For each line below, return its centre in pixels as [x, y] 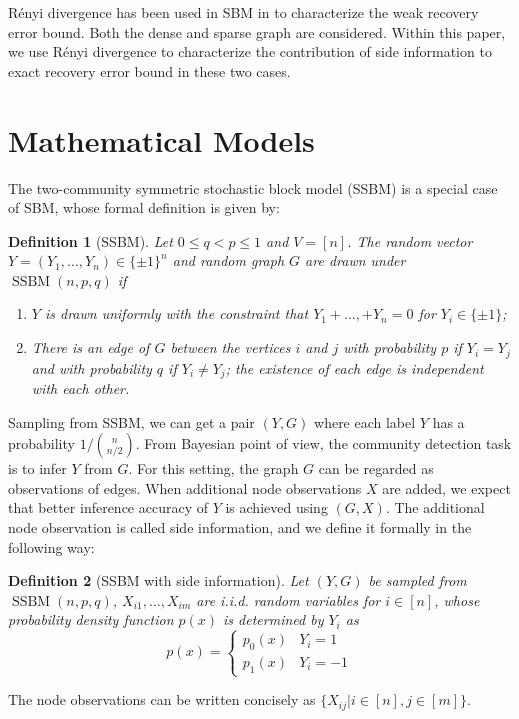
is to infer [37, 468]
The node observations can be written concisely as [162, 699]
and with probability [91, 367]
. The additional [435, 507]
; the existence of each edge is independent [354, 367]
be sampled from [417, 580]
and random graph [228, 260]
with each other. [80, 387]
